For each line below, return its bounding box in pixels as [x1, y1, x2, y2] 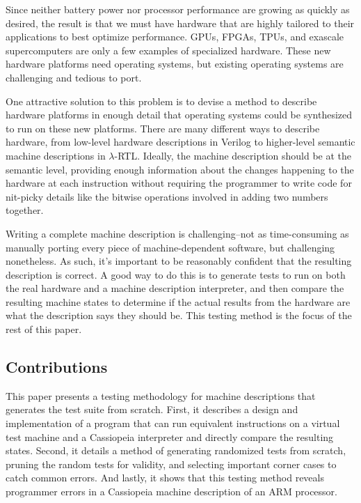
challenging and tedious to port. [6, 70, 142, 84]
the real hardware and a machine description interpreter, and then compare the [6, 281, 344, 295]
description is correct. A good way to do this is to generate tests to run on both [6, 267, 346, 281]
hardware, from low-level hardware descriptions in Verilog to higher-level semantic [6, 134, 355, 149]
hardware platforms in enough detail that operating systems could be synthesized [6, 107, 353, 122]
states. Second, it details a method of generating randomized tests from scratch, [6, 443, 346, 458]
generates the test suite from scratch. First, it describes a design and [6, 402, 298, 417]
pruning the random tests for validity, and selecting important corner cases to [6, 456, 337, 471]
